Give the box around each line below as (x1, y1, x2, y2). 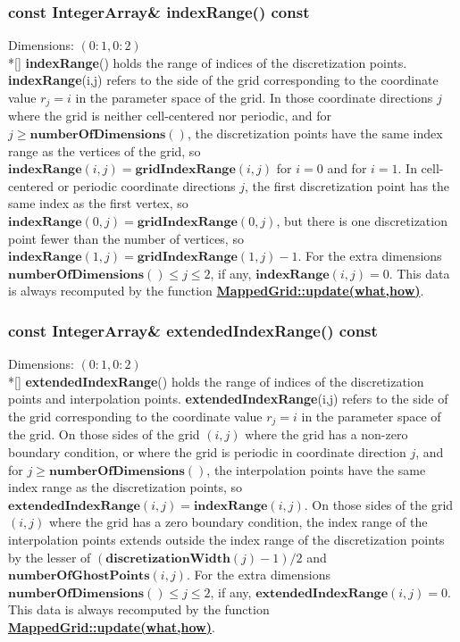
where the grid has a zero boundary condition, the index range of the (48, 513, 428, 531)
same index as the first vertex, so (8, 194, 188, 213)
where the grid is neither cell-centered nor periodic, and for (8, 106, 332, 125)
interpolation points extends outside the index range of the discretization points (8, 530, 445, 548)
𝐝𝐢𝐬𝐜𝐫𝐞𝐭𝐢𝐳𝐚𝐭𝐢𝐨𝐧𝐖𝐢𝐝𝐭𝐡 (105, 552, 230, 565)
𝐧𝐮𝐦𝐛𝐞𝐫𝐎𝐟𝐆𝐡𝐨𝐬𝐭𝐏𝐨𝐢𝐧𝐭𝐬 (8, 570, 150, 583)
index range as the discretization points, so (8, 478, 243, 496)
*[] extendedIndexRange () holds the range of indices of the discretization (8, 371, 424, 390)
